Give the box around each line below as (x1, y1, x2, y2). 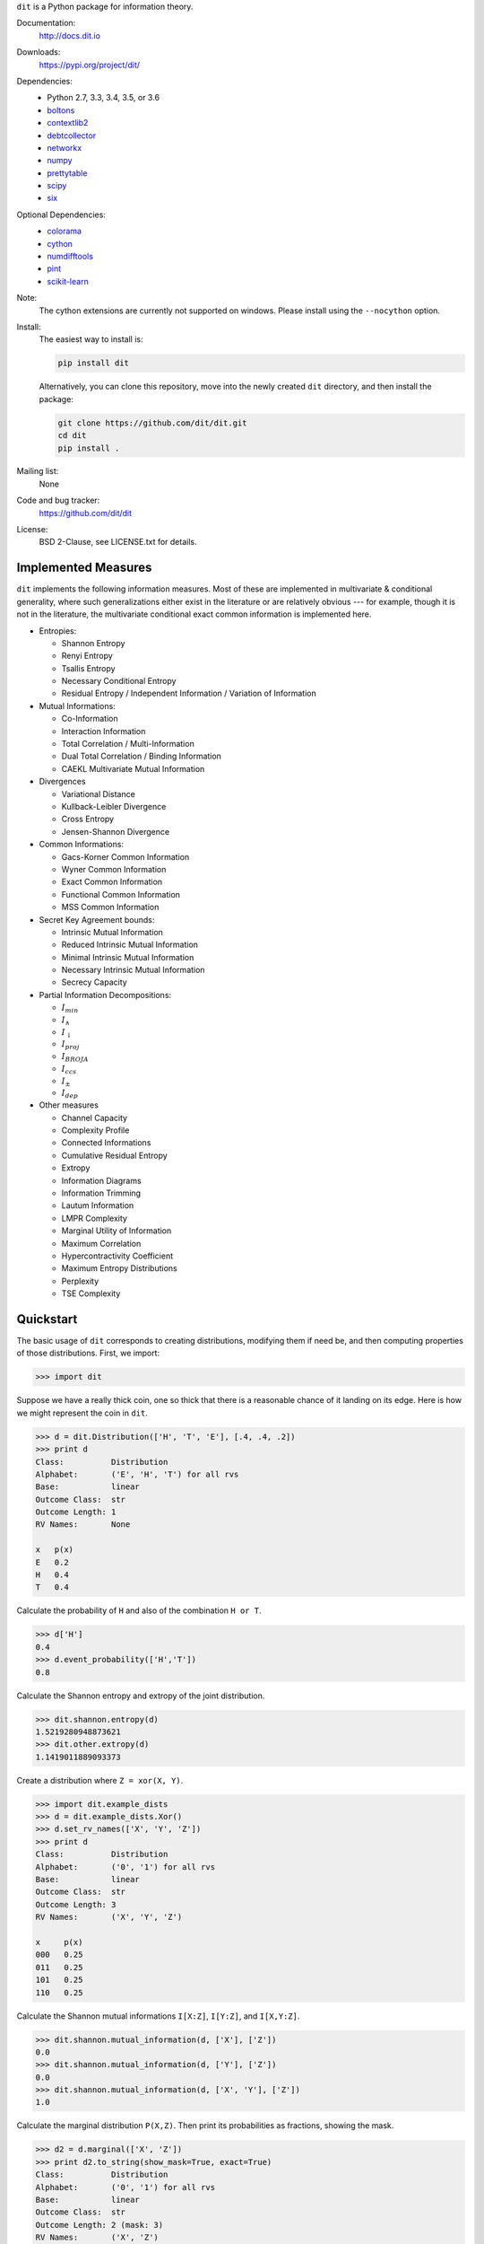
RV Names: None (35, 1520, 131, 1530)
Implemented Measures (16, 560, 152, 575)
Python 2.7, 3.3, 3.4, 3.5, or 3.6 (47, 92, 160, 103)
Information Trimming (61, 1188, 142, 1198)
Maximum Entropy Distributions (61, 1263, 178, 1274)
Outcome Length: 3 (35, 1899, 117, 1909)
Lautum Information (61, 1200, 134, 1211)
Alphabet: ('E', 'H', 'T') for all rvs (35, 1468, 239, 1479)
